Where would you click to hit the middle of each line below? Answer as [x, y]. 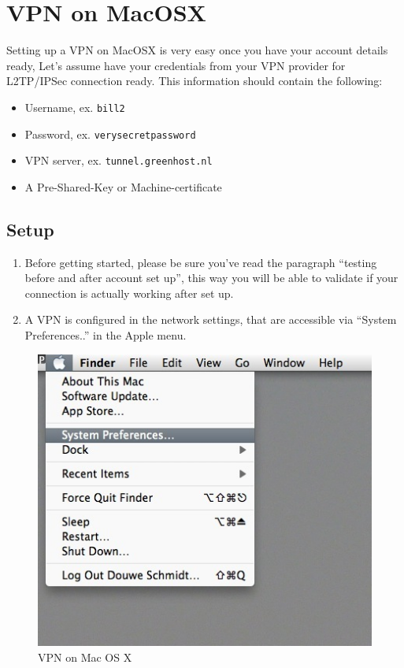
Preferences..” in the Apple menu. [106, 335]
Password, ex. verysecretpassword [110, 134]
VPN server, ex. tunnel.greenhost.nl [119, 160]
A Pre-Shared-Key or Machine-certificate [123, 186]
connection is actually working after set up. [129, 293]
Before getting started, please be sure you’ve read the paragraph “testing [201, 262]
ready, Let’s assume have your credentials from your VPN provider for [176, 65]
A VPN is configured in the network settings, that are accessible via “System [211, 319]
